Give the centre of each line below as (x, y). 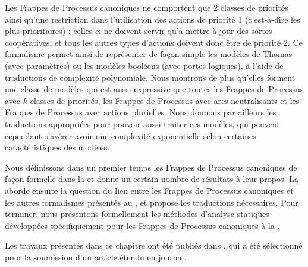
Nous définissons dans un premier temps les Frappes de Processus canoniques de (151, 167)
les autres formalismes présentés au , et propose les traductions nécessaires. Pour (152, 202)
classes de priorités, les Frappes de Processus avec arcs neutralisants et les (165, 100)
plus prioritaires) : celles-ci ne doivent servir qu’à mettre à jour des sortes (139, 31)
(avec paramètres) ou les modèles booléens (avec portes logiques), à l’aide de (144, 65)
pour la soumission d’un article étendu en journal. (96, 257)
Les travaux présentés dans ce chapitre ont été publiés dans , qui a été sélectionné (154, 245)
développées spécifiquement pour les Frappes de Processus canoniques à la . (142, 225)
